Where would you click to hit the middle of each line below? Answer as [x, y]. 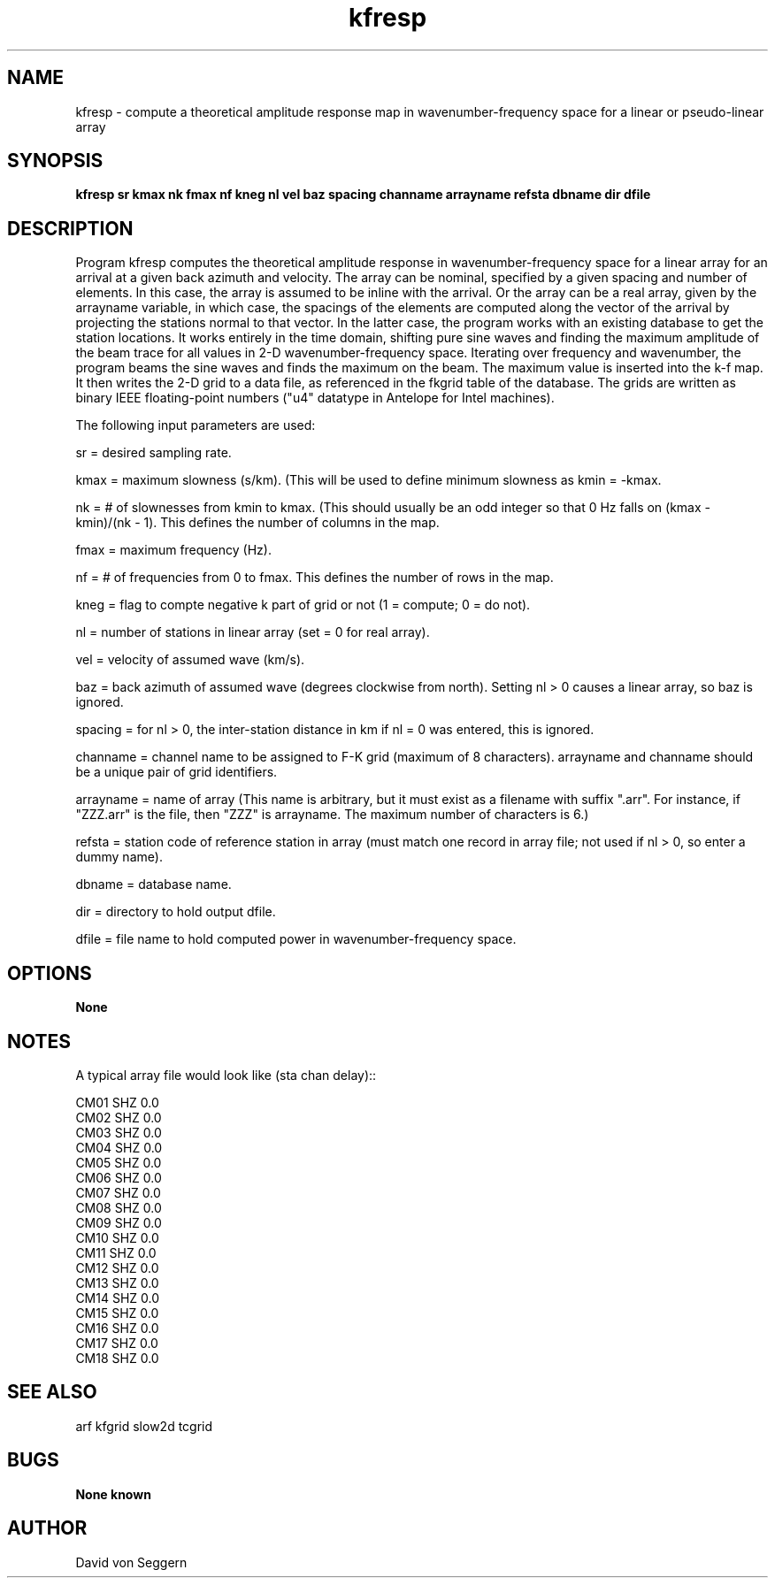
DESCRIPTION [70, 228]
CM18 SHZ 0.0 [117, 1358]
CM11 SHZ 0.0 [116, 1252]
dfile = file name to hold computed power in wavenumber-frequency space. [296, 939]
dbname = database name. [153, 884]
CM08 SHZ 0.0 [119, 1207]
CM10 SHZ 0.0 [117, 1237]
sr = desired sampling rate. [153, 453]
